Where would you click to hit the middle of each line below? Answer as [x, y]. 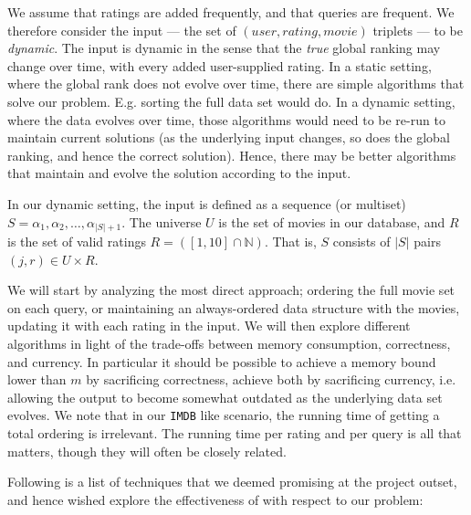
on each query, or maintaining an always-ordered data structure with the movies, [234, 307]
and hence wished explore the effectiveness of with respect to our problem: [215, 499]
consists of [361, 242]
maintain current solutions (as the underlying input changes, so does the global [229, 137]
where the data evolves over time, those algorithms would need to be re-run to [226, 119]
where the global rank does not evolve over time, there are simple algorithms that [236, 84]
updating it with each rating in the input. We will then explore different [209, 326]
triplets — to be [418, 30]
